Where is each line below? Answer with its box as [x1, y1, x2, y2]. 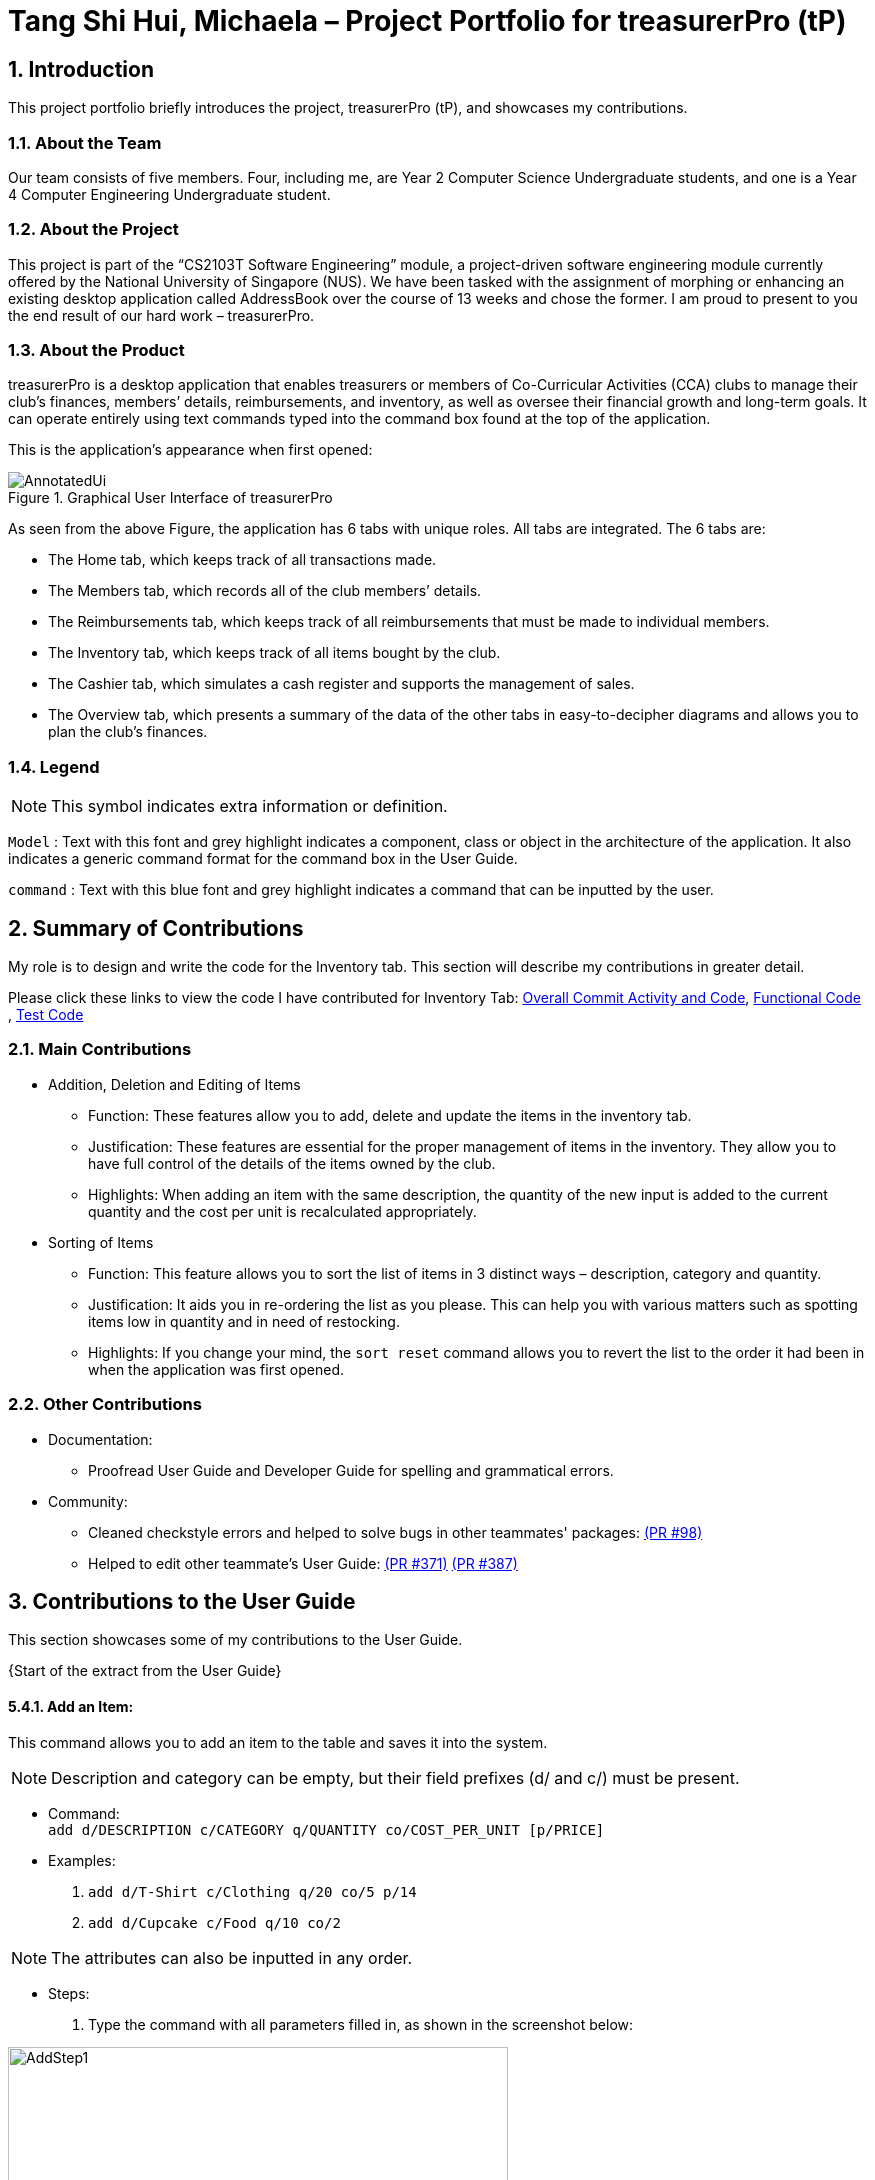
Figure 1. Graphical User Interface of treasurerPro [8, 489, 333, 507]
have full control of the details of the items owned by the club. [88, 1154, 496, 1172]
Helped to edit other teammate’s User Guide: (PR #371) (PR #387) [88, 1554, 518, 1572]
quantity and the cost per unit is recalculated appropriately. [88, 1202, 477, 1220]
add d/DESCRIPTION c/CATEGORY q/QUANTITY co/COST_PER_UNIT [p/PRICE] [48, 1821, 605, 1838]
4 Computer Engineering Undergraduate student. [8, 185, 331, 203]
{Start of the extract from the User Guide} [8, 1662, 282, 1680]
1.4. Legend [8, 756, 100, 777]
